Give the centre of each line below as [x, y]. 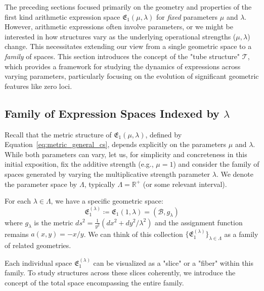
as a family [241, 234]
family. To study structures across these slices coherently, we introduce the [120, 273]
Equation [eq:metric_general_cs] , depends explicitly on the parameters [116, 144]
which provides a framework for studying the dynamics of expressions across [123, 66]
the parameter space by [41, 184]
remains [17, 234]
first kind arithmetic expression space [62, 16]
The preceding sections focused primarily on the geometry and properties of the [128, 7]
